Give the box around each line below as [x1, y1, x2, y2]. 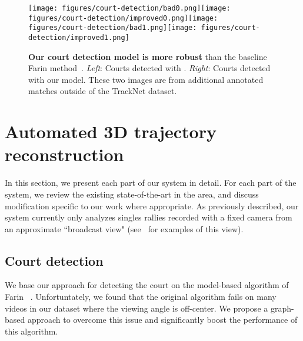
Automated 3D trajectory [5, 119, 217, 143]
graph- [270, 302, 294, 314]
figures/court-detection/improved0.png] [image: [28, 14, 218, 22]
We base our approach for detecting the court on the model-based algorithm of [5, 279, 289, 291]
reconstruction [5, 142, 124, 166]
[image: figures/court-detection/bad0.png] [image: [28, 4, 231, 12]
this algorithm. [5, 325, 58, 337]
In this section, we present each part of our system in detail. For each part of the [5, 176, 297, 189]
